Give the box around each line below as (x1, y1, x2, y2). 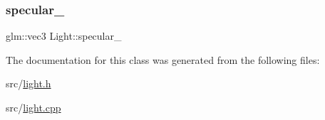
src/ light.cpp (6, 100, 61, 114)
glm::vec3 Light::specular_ (6, 28, 122, 43)
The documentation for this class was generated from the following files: (6, 52, 320, 67)
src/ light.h (6, 76, 51, 91)
